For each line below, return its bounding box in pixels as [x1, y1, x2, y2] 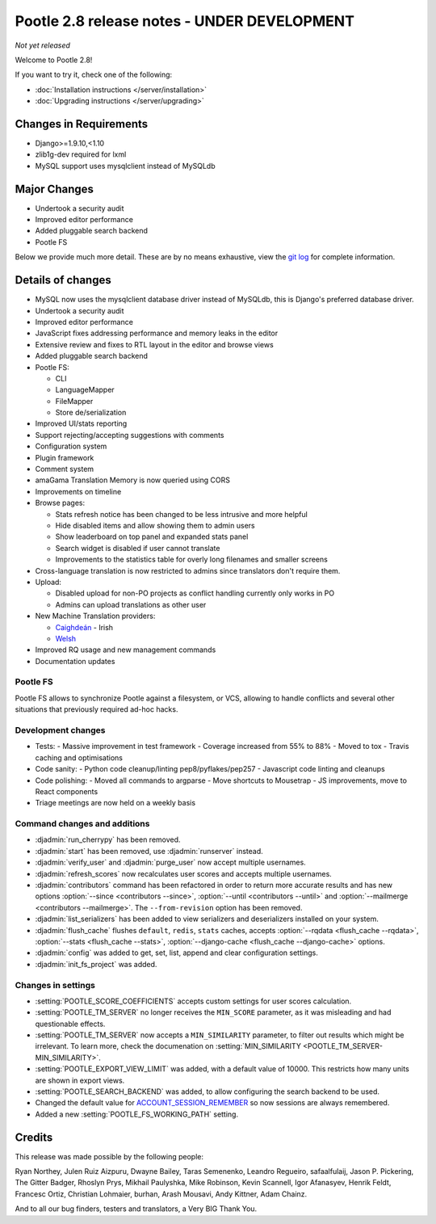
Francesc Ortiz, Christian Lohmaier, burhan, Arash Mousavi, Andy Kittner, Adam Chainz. [15, 1188, 308, 1199]
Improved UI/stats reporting [35, 419, 128, 428]
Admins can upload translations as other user [55, 599, 207, 609]
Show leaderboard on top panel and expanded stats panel [55, 532, 249, 541]
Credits [15, 1130, 53, 1144]
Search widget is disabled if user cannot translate [55, 543, 220, 553]
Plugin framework [35, 452, 94, 462]
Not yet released [15, 40, 70, 50]
